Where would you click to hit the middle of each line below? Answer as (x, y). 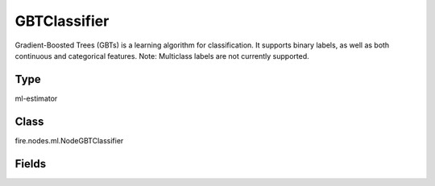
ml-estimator (36, 98)
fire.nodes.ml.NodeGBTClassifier (69, 140)
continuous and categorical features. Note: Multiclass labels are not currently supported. (162, 56)
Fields (31, 164)
